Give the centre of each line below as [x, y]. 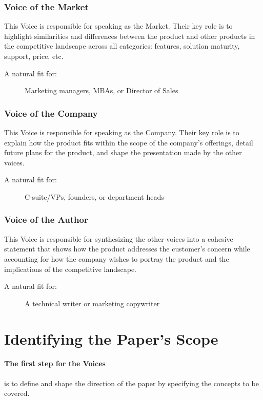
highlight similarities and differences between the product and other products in [130, 36]
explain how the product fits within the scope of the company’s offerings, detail [129, 142]
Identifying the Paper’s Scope [111, 338]
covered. [17, 393]
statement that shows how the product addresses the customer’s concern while [127, 249]
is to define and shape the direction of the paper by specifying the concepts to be [131, 383]
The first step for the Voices [55, 363]
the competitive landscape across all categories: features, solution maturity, [122, 46]
